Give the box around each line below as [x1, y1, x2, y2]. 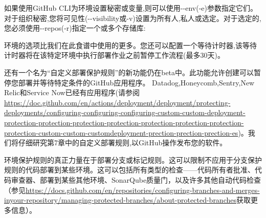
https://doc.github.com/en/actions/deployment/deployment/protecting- [4, 97, 231, 107]
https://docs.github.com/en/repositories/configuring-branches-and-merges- [26, 184, 260, 195]
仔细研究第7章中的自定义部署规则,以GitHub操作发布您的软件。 [18, 137, 227, 148]
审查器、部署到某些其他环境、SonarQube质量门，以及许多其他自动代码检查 [11, 174, 261, 185]
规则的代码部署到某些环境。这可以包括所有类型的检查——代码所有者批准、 [4, 164, 255, 175]
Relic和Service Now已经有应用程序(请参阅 [4, 87, 140, 98]
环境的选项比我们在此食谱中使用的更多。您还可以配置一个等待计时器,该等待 [4, 39, 257, 50]
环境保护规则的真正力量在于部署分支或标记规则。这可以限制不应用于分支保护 [4, 154, 262, 165]
